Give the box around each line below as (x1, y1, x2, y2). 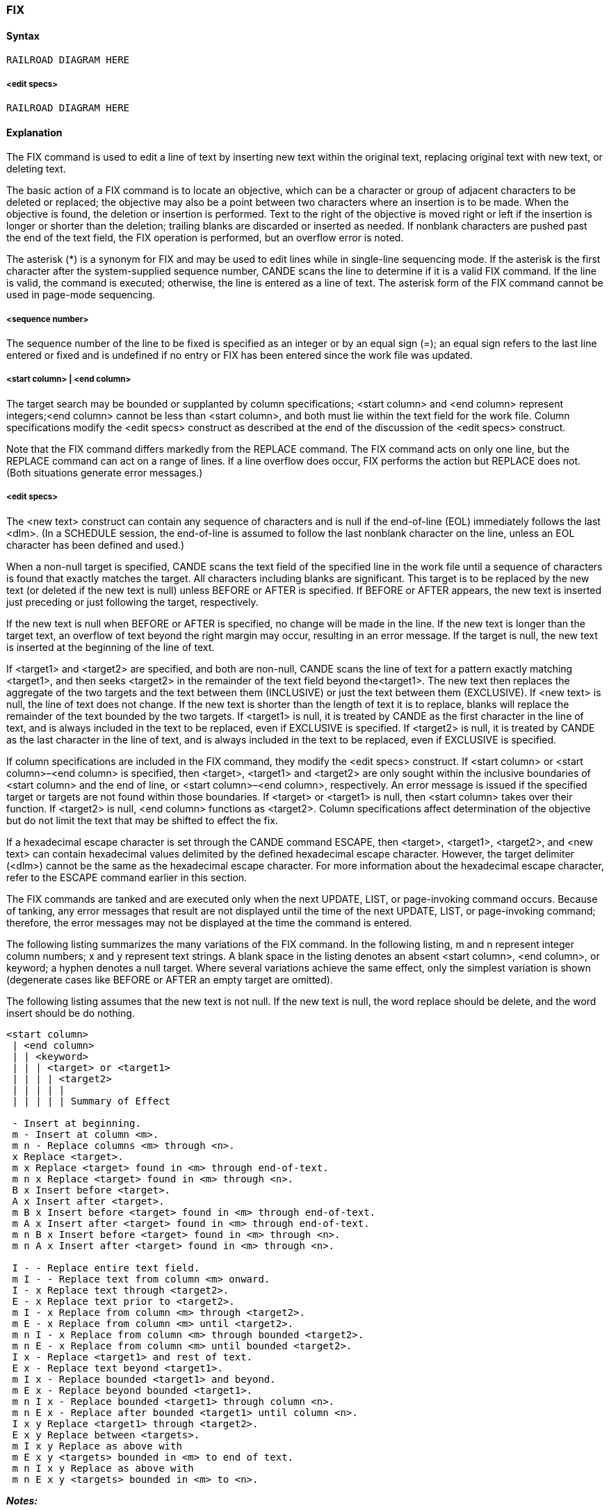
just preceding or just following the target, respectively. (6, 595, 259, 608)
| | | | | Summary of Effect (12, 1095, 171, 1107)
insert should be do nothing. (6, 1006, 135, 1019)
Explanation (6, 126, 63, 138)
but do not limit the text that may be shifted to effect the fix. (6, 814, 278, 826)
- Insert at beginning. (12, 1117, 141, 1129)
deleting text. (6, 163, 66, 175)
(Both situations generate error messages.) (6, 466, 203, 479)
